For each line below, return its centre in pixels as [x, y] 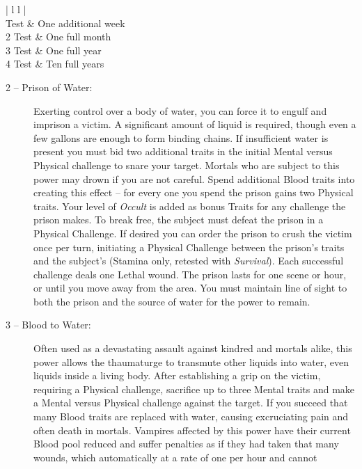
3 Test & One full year [54, 50]
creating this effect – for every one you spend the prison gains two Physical [194, 192]
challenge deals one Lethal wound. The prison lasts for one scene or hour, [190, 274]
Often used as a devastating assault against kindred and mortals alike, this [193, 348]
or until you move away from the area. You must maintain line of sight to [190, 288]
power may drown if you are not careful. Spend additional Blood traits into [194, 178]
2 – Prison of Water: [49, 87]
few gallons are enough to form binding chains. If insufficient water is [181, 137]
